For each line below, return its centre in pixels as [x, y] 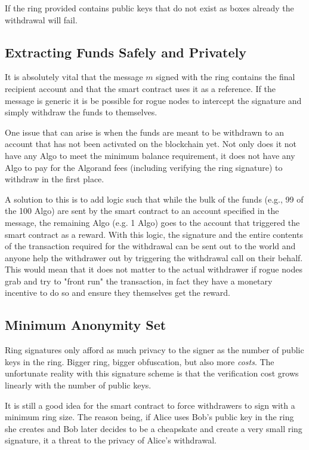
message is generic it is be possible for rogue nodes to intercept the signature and [153, 100]
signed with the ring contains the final [225, 77]
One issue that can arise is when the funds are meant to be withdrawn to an [144, 132]
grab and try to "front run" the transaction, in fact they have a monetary [139, 281]
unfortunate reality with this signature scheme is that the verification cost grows [152, 373]
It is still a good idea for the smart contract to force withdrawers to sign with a [150, 405]
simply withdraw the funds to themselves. [81, 112]
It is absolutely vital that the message [74, 77]
